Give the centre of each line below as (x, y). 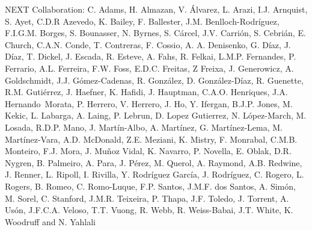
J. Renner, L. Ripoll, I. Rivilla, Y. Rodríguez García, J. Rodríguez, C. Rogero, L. (154, 174)
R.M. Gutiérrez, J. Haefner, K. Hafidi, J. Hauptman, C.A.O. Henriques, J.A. (146, 92)
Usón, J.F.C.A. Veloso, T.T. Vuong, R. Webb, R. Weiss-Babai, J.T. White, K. (149, 210)
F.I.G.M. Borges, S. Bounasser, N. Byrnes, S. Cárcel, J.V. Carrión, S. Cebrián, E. (155, 33)
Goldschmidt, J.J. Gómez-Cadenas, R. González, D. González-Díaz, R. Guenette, (154, 80)
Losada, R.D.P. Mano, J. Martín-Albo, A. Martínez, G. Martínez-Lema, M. (144, 127)
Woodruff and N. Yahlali (50, 221)
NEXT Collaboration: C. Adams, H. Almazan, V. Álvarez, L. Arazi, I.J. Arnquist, (156, 9)
